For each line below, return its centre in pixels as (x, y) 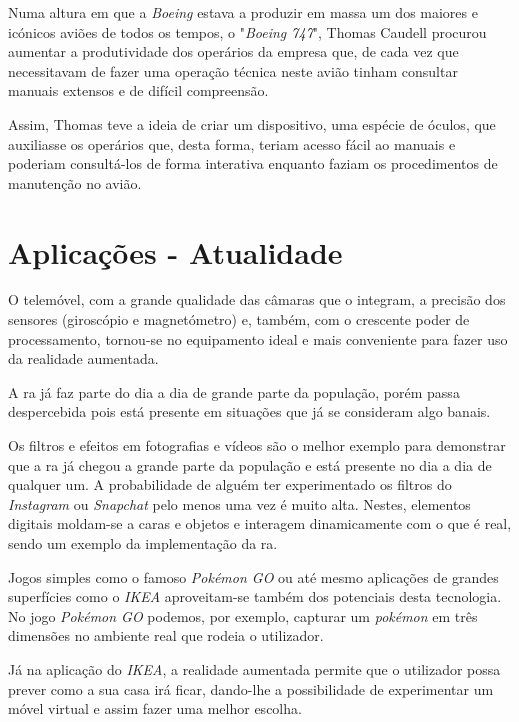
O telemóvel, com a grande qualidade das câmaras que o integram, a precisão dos (257, 299)
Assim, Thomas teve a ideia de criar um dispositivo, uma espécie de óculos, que (252, 123)
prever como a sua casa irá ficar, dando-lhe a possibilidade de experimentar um (251, 688)
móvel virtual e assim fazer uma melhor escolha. (155, 708)
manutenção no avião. (75, 182)
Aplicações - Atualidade (175, 251)
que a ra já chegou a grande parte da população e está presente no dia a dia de (250, 464)
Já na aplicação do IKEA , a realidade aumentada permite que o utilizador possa (254, 668)
